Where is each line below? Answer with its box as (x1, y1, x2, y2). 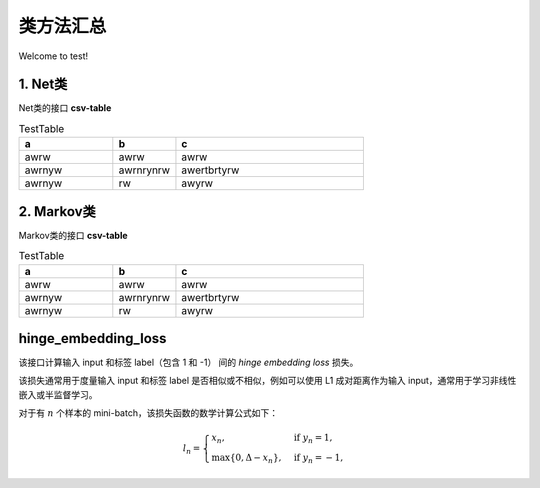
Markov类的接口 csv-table (18, 229, 129, 241)
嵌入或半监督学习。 (18, 388, 98, 400)
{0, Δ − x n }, (229, 452, 282, 465)
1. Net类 (18, 76, 68, 93)
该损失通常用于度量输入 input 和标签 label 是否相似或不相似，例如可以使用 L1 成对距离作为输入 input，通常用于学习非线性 (18, 375, 517, 387)
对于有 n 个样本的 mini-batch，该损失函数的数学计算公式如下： (18, 407, 279, 419)
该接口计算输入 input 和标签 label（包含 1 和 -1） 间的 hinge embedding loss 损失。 (18, 356, 359, 369)
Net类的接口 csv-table (18, 102, 112, 114)
